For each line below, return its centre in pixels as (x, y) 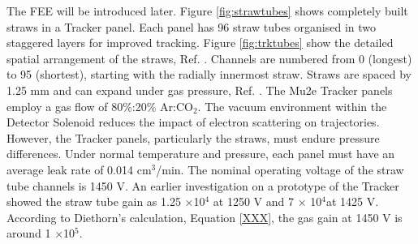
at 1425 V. (352, 201)
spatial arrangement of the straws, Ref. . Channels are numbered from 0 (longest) (209, 58)
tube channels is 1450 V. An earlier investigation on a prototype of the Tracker (203, 185)
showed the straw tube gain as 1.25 (94, 201)
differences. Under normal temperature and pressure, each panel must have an (201, 154)
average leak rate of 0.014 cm (79, 169)
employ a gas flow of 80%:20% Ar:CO (100, 106)
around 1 (29, 233)
